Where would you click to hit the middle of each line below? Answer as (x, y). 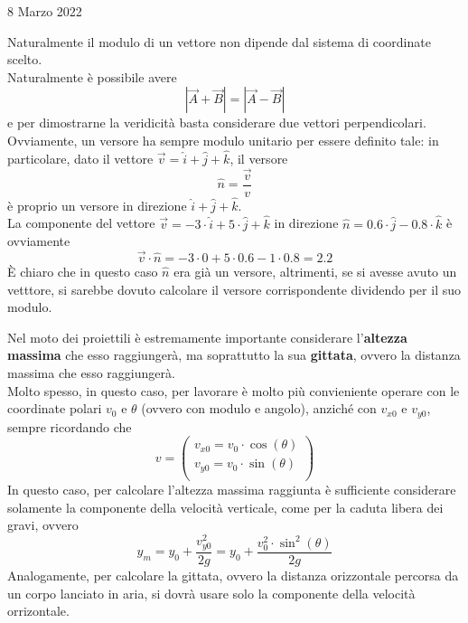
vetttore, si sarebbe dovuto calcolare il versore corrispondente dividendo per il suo (234, 289)
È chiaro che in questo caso (83, 272)
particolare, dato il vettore (80, 158)
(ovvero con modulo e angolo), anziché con (259, 408)
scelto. (25, 59)
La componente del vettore (81, 223)
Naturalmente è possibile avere (92, 76)
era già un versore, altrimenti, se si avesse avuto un (315, 272)
